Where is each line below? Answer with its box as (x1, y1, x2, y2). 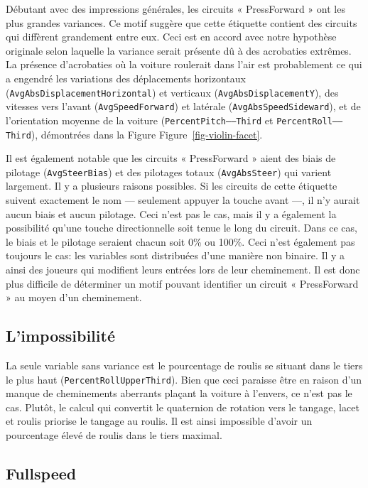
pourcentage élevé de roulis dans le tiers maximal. (6, 428, 222, 443)
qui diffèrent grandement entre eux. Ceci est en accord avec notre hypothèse (6, 29, 337, 44)
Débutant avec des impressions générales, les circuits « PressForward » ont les (6, 1, 345, 16)
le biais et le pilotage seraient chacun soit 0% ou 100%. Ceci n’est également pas (6, 234, 355, 249)
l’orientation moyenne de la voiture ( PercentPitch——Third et (6, 112, 274, 127)
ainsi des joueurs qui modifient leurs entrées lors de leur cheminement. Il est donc (6, 262, 360, 276)
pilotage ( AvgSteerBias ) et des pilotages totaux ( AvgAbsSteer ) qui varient (6, 164, 332, 179)
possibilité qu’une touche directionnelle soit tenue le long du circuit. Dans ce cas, (6, 220, 357, 235)
